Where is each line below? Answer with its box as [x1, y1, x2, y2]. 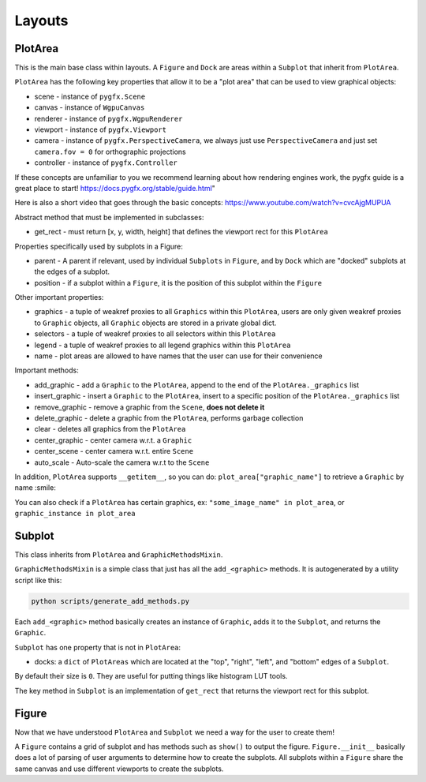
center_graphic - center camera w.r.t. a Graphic [34, 435, 192, 445]
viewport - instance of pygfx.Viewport [34, 125, 167, 134]
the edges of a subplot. [34, 267, 110, 276]
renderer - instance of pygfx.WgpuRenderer [34, 114, 183, 123]
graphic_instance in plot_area [14, 509, 136, 518]
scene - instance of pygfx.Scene [34, 92, 146, 101]
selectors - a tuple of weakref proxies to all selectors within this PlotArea [34, 329, 276, 339]
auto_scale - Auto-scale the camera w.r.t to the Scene [34, 458, 210, 467]
